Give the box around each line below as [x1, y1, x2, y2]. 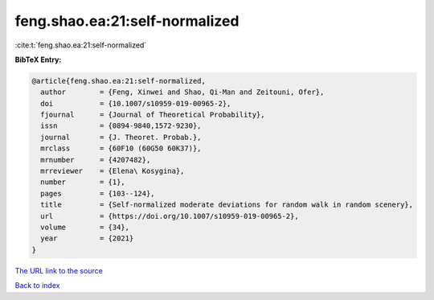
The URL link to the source [14, 265, 104, 275]
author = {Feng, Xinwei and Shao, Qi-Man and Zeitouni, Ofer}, [40, 88, 325, 97]
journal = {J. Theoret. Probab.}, [40, 133, 202, 142]
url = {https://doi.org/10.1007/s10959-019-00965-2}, [40, 212, 299, 220]
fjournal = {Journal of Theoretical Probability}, [40, 110, 265, 120]
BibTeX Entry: [14, 55, 62, 64]
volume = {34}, [40, 223, 130, 232]
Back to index [14, 281, 60, 290]
